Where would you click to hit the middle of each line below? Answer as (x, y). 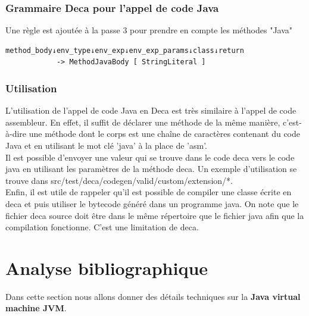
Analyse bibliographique (107, 267)
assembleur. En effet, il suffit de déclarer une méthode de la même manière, (143, 122)
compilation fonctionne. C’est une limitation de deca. (102, 227)
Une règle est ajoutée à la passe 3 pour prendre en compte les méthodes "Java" (149, 30)
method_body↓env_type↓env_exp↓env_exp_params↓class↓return (125, 50)
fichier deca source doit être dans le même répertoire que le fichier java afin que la (155, 215)
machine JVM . (36, 308)
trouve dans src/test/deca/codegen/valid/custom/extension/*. (119, 180)
